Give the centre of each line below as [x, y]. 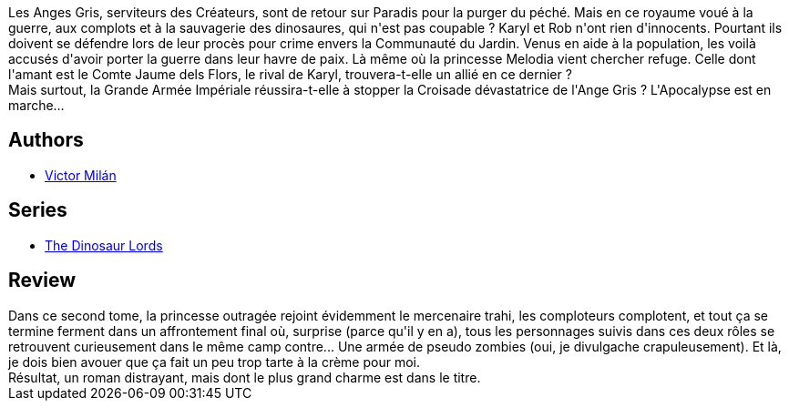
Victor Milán [81, 175]
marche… [36, 105]
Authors [46, 140]
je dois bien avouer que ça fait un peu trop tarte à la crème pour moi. [215, 362]
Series [38, 210]
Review [42, 280]
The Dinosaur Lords [104, 245]
